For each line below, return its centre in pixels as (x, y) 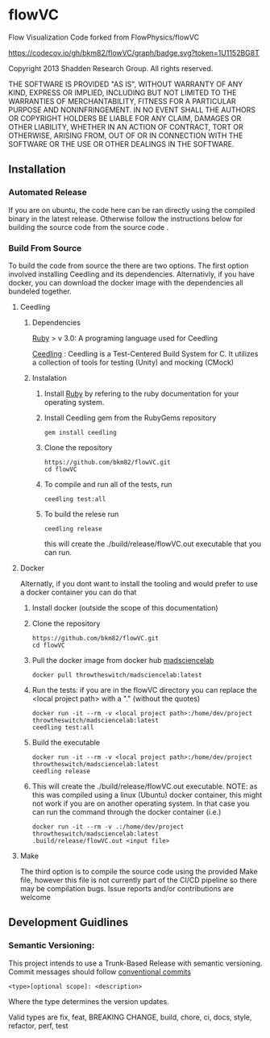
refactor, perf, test (38, 1025)
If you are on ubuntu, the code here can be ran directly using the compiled (132, 210)
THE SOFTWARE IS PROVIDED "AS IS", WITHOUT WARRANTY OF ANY (126, 84)
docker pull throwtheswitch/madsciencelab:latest (117, 675)
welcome (35, 897)
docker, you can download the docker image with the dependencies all (126, 282)
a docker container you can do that (78, 592)
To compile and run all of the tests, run (108, 484)
